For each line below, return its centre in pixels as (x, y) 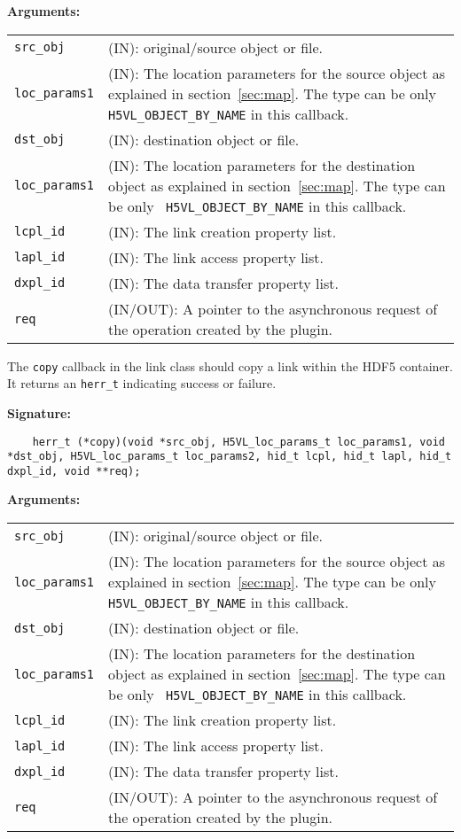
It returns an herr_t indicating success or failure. (142, 383)
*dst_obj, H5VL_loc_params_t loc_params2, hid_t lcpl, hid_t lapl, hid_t (230, 457)
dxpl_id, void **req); (74, 471)
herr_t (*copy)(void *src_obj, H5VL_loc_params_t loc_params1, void (238, 442)
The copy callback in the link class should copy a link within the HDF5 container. (230, 365)
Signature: (39, 412)
